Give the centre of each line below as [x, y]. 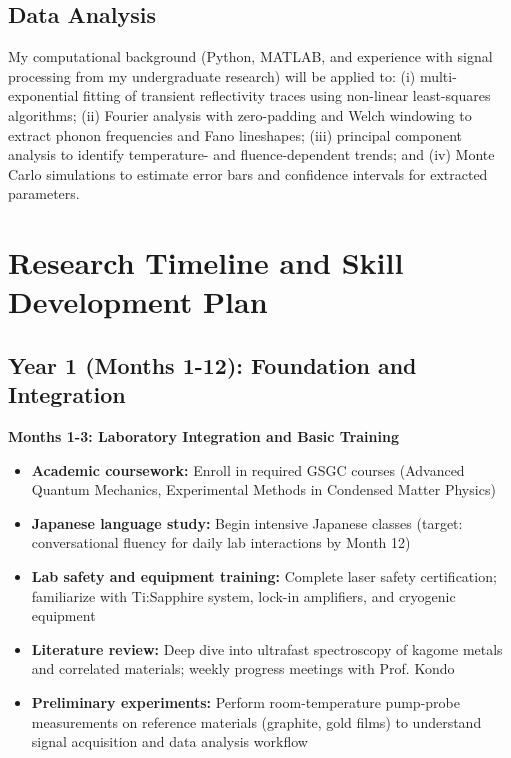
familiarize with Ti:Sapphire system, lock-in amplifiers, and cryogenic [243, 595]
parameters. [44, 193]
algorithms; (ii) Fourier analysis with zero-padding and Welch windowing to [240, 114]
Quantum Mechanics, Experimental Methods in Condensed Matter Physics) [263, 489]
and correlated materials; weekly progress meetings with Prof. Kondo [243, 668]
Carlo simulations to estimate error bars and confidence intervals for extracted [248, 173]
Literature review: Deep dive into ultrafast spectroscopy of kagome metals [267, 648]
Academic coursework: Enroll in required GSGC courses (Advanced [248, 469]
